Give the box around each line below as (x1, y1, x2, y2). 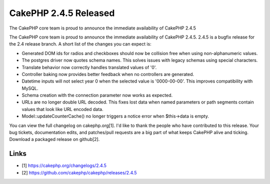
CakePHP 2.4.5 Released (9, 7, 115, 18)
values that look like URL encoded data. (21, 106, 103, 112)
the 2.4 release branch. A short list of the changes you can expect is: (9, 41, 152, 47)
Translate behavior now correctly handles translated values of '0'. (21, 64, 157, 70)
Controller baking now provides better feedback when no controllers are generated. (21, 71, 194, 77)
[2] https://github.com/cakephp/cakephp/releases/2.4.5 (21, 169, 137, 175)
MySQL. (21, 85, 38, 91)
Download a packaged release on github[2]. (9, 136, 100, 142)
